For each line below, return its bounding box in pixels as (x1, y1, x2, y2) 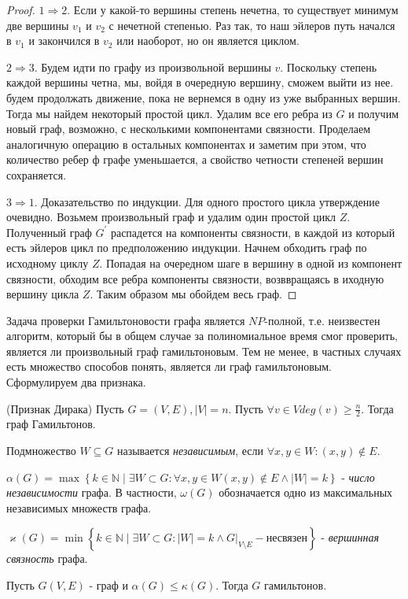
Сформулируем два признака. (6, 374, 146, 390)
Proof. (6, 2, 35, 17)
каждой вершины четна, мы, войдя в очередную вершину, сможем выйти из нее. (6, 74, 394, 91)
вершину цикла (6, 286, 79, 302)
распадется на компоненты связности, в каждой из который (110, 224, 395, 240)
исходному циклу (6, 254, 89, 271)
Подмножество (6, 442, 76, 459)
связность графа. (6, 550, 88, 567)
